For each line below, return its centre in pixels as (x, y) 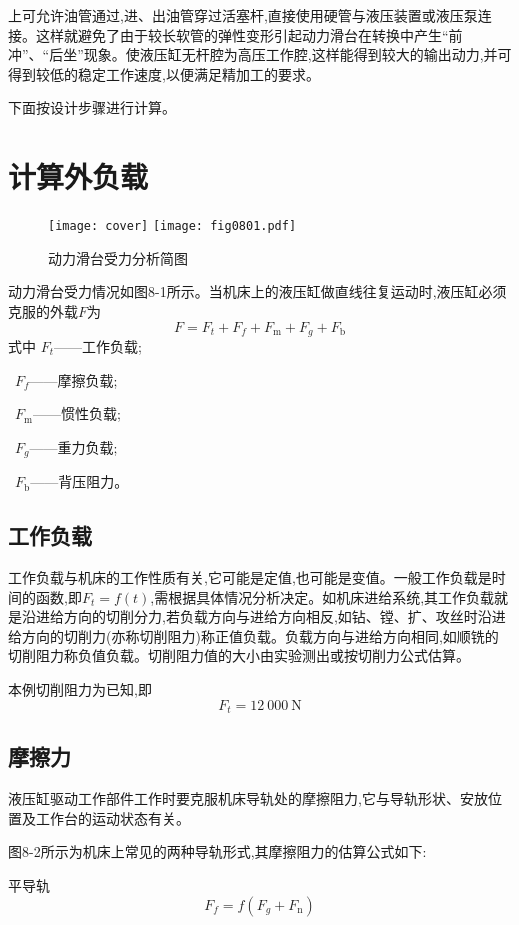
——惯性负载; (76, 413)
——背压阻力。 (79, 481)
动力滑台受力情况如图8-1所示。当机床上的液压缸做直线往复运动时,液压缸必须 (257, 291)
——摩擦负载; (73, 379)
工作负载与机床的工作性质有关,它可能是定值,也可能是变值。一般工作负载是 (250, 577)
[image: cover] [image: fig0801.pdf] (172, 226)
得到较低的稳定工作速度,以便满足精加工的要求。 (164, 73)
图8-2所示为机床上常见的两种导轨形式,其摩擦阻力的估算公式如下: (217, 851)
